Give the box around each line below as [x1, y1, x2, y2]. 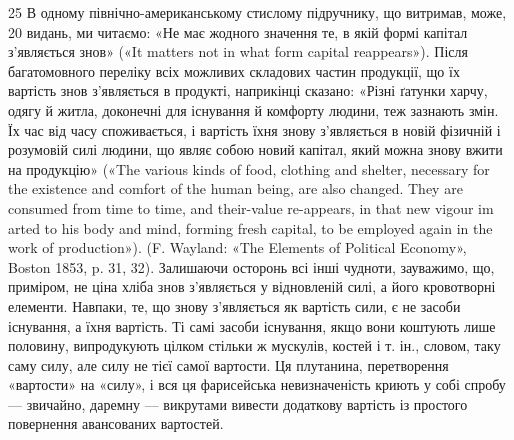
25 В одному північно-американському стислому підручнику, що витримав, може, [8, 2, 507, 22]
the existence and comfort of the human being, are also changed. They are [8, 178, 463, 199]
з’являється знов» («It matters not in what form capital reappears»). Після [8, 41, 468, 62]
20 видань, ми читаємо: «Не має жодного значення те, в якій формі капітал [8, 21, 468, 42]
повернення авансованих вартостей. [8, 413, 224, 434]
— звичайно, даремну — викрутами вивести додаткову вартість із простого [8, 393, 468, 414]
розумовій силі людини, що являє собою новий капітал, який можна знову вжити [8, 139, 503, 160]
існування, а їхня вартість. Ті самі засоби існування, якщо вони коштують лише [8, 315, 496, 336]
